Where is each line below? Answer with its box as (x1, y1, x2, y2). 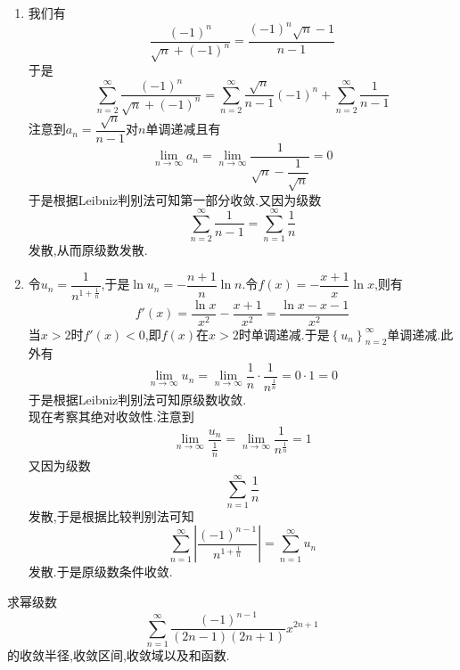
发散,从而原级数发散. (28, 241, 148, 259)
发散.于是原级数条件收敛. (28, 562, 173, 581)
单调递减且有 (145, 119, 221, 138)
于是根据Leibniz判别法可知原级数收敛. (28, 389, 247, 408)
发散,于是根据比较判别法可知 (28, 506, 194, 525)
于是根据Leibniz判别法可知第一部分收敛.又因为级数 (28, 190, 322, 208)
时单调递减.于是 (238, 324, 330, 343)
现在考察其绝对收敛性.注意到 (28, 407, 194, 426)
